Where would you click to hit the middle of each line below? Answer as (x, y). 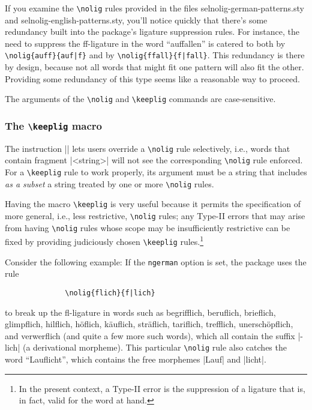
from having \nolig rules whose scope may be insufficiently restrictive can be (148, 227)
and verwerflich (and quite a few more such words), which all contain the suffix (150, 335)
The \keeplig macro (54, 125)
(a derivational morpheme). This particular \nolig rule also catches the (154, 347)
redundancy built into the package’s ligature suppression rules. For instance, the (152, 32)
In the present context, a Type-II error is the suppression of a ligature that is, (162, 388)
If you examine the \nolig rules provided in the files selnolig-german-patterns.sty (154, 8)
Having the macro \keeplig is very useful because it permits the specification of (153, 204)
